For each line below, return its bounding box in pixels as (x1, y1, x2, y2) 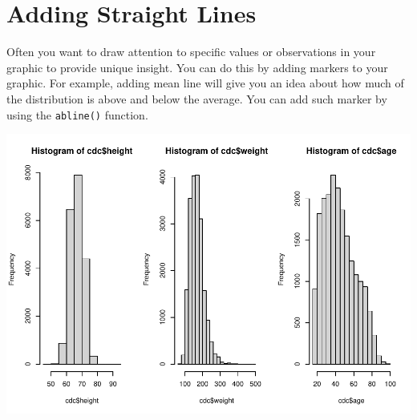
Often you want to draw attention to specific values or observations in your (6, 43, 376, 60)
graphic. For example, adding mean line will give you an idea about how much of (6, 75, 404, 91)
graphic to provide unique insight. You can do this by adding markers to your (6, 59, 388, 75)
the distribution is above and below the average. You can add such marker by (6, 90, 387, 107)
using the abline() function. (6, 106, 148, 123)
